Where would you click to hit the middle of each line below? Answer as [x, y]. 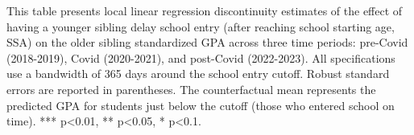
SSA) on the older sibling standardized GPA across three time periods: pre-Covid [207, 42]
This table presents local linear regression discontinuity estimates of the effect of [205, 10]
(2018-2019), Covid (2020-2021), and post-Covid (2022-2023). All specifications [201, 57]
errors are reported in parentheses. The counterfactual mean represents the [191, 89]
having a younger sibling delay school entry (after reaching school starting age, [201, 26]
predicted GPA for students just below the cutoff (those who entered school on [201, 105]
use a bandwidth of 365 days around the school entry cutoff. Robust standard [198, 74]
